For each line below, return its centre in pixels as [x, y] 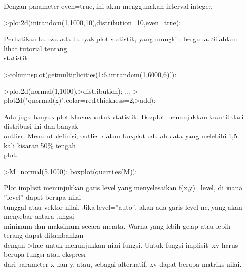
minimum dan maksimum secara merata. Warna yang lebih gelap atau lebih [117, 225]
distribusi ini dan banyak [41, 126]
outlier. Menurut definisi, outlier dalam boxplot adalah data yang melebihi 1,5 [121, 135]
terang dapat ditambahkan [44, 235]
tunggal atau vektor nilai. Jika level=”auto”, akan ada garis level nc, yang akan [123, 206]
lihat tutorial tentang [36, 48]
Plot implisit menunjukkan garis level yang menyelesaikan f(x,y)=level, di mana [123, 187]
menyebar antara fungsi [39, 216]
